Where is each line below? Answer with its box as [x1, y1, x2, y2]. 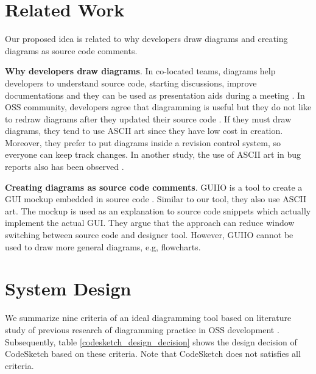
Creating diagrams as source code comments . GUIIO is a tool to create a [5, 180, 303, 193]
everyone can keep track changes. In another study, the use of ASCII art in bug [5, 148, 301, 161]
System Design [5, 276, 132, 301]
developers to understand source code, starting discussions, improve [5, 76, 257, 89]
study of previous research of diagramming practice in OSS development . [5, 323, 279, 336]
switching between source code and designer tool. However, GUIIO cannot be [5, 228, 293, 241]
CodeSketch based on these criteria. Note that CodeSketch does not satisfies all [5, 347, 301, 360]
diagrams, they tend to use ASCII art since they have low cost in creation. [5, 124, 283, 137]
